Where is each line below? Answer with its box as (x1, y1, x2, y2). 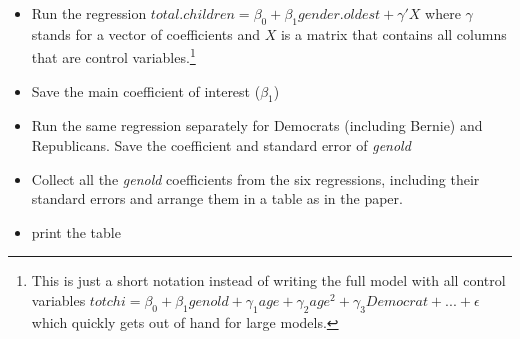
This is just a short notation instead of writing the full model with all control (31, 270, 506, 291)
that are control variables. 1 (31, 44, 196, 68)
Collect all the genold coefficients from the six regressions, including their (31, 168, 480, 189)
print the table (31, 221, 121, 242)
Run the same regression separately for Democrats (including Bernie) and (31, 115, 483, 136)
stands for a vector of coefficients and (31, 23, 260, 44)
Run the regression (31, 3, 147, 23)
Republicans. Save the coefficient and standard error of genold (31, 135, 411, 156)
